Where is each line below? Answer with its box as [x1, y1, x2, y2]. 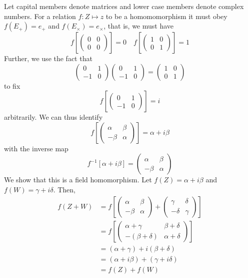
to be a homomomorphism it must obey [105, 11, 227, 21]
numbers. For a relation [4, 11, 76, 21]
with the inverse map [4, 143, 68, 153]
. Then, [53, 184, 76, 195]
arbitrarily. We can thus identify [4, 112, 103, 122]
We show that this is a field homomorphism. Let [4, 174, 152, 185]
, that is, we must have [103, 21, 174, 31]
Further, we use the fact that [4, 53, 92, 64]
